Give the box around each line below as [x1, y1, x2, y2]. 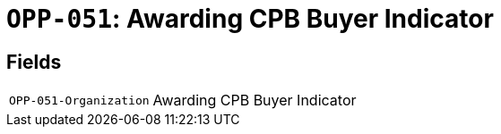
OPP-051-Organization [9, 93, 150, 107]
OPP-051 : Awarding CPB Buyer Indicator [6, 4, 494, 34]
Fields [6, 50, 62, 73]
